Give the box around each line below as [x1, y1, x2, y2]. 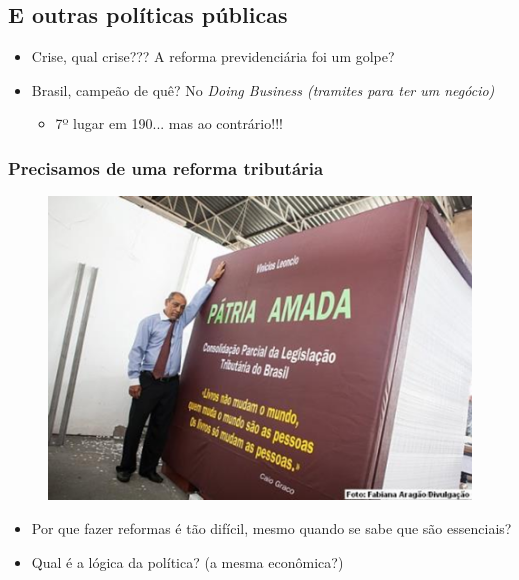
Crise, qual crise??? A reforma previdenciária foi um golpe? [31, 46, 395, 67]
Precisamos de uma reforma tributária [8, 155, 324, 180]
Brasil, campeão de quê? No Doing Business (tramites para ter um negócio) [31, 79, 495, 100]
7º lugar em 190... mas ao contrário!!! [55, 113, 283, 134]
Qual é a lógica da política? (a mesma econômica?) [31, 551, 344, 572]
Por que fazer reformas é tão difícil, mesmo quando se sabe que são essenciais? [31, 518, 512, 538]
